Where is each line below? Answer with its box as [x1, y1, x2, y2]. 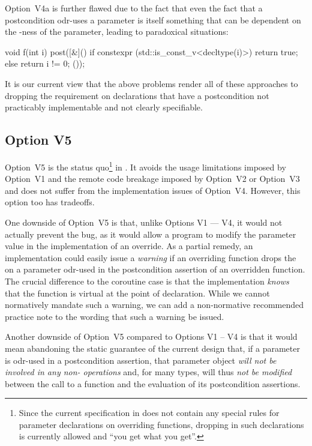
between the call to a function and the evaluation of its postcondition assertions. [5, 377, 301, 390]
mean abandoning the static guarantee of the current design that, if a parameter [5, 342, 300, 354]
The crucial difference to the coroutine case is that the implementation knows [5, 274, 289, 287]
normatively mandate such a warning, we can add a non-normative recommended [5, 298, 304, 311]
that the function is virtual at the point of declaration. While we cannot [5, 286, 270, 299]
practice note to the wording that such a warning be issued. [5, 310, 224, 322]
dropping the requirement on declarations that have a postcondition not [5, 89, 269, 101]
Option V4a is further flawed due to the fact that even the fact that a [5, 2, 263, 14]
